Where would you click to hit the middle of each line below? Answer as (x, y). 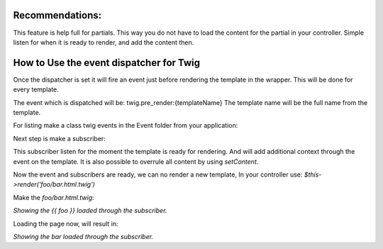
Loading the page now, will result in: (66, 223)
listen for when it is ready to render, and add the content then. (104, 42)
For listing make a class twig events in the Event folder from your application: (126, 126)
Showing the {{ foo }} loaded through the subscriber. (90, 211)
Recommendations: (57, 15)
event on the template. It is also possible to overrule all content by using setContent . (136, 161)
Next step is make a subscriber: (59, 138)
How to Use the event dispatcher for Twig (107, 63)
